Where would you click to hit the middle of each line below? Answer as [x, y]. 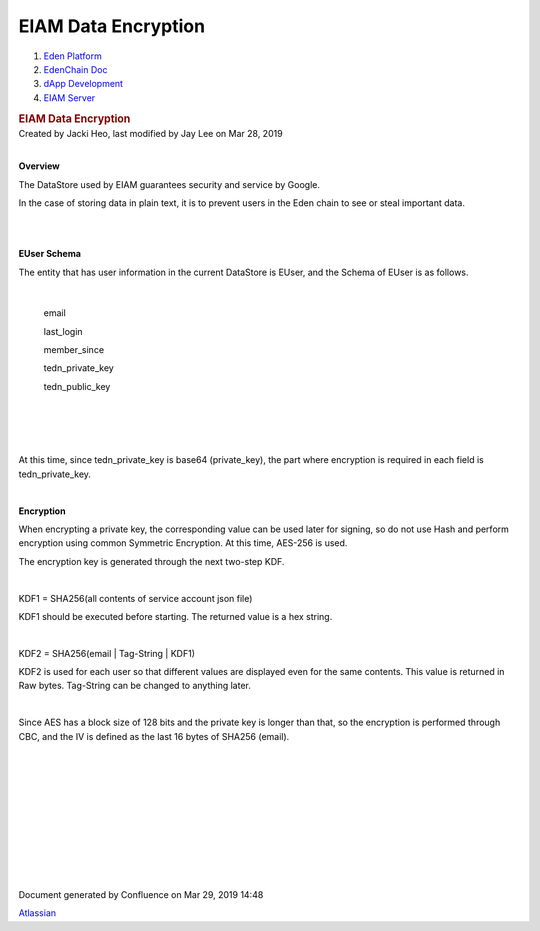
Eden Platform [72, 56]
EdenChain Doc [75, 69]
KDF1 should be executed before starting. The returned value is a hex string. [175, 616]
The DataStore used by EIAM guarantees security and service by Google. [169, 184]
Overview [39, 166]
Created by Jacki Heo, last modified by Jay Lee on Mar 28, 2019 [151, 134]
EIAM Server [69, 97]
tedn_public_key [77, 386]
